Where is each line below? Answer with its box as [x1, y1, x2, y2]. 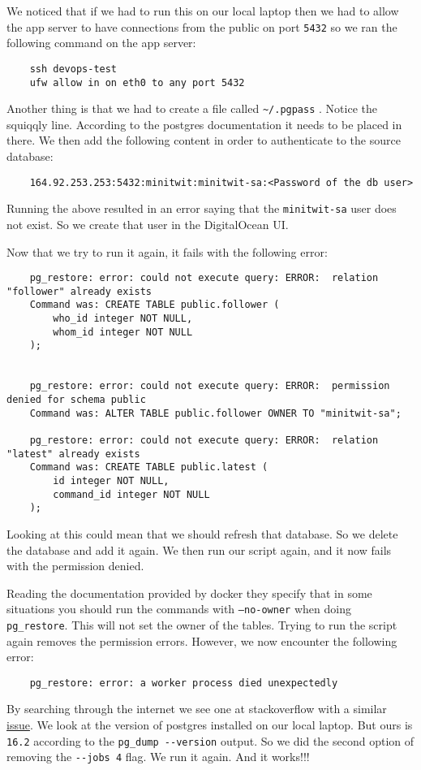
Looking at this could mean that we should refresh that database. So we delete [6, 525, 398, 542]
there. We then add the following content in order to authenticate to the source [6, 132, 401, 149]
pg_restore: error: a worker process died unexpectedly [29, 677, 338, 689]
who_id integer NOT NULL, [53, 313, 193, 325]
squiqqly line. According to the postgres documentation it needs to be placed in [6, 115, 402, 132]
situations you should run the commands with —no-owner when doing [6, 600, 351, 617]
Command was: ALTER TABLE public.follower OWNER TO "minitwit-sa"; [29, 407, 402, 419]
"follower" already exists [6, 285, 152, 297]
